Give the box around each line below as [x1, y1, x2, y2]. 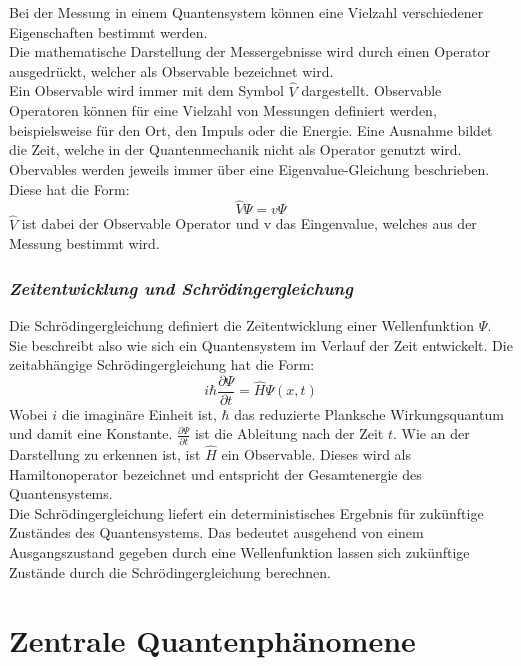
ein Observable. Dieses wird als [221, 443, 411, 464]
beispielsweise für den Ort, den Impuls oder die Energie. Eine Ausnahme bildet [9, 119, 493, 140]
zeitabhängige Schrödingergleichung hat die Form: [9, 354, 315, 375]
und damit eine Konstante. [9, 423, 173, 444]
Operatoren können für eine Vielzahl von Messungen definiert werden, [9, 100, 437, 121]
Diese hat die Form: [9, 178, 130, 199]
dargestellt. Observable [301, 80, 442, 101]
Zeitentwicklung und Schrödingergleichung [9, 275, 353, 300]
